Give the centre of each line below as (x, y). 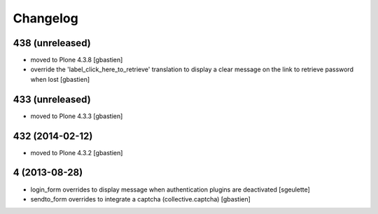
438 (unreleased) (52, 43)
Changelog (45, 18)
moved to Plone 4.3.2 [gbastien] (77, 152)
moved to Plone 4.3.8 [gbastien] (77, 60)
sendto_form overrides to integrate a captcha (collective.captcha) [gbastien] (141, 199)
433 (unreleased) (52, 99)
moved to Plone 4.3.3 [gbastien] (77, 116)
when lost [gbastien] (60, 79)
